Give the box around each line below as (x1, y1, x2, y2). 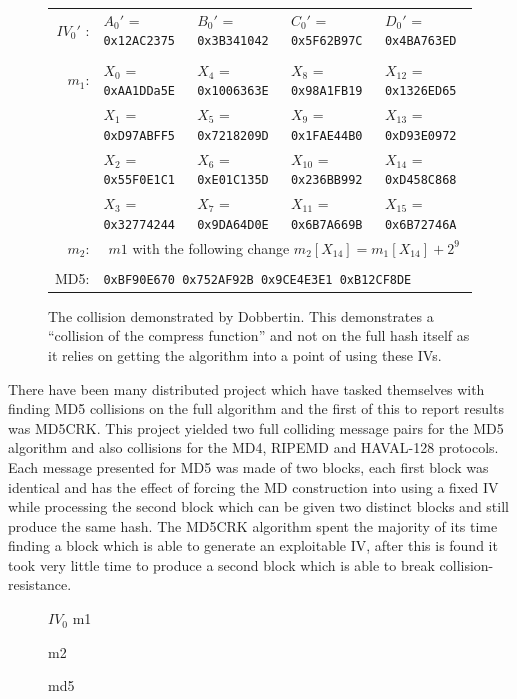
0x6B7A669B (290, 217, 363, 232)
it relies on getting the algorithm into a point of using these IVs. (48, 344, 442, 365)
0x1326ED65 (384, 84, 457, 99)
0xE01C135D (197, 173, 269, 188)
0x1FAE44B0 (290, 128, 363, 143)
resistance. (8, 574, 72, 595)
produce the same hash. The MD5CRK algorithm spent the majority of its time (8, 515, 498, 536)
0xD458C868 (384, 173, 457, 188)
